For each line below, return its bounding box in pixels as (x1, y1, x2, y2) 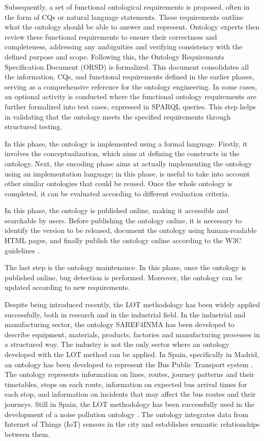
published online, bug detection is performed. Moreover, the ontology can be (5, 272, 243, 282)
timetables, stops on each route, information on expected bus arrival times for (5, 378, 247, 389)
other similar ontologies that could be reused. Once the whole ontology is (5, 178, 232, 189)
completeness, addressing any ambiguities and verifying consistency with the (5, 41, 243, 52)
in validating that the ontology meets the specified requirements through (5, 111, 231, 122)
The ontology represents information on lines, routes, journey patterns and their (5, 369, 254, 379)
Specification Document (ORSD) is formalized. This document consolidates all (5, 61, 249, 72)
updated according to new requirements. (5, 282, 130, 292)
